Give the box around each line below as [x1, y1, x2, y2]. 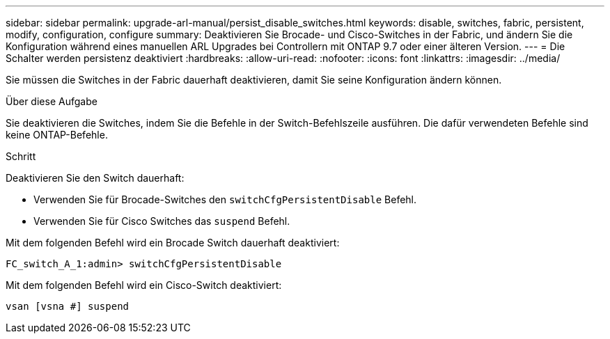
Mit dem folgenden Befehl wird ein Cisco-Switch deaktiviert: [6, 279, 282, 291]
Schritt [6, 150, 36, 162]
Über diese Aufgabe [6, 95, 97, 107]
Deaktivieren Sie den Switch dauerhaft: [6, 172, 185, 184]
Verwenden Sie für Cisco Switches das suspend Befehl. [33, 215, 290, 227]
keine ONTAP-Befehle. [6, 129, 108, 141]
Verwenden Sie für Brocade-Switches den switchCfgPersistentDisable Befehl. [33, 194, 417, 205]
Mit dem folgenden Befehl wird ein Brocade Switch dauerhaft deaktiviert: [6, 237, 340, 249]
